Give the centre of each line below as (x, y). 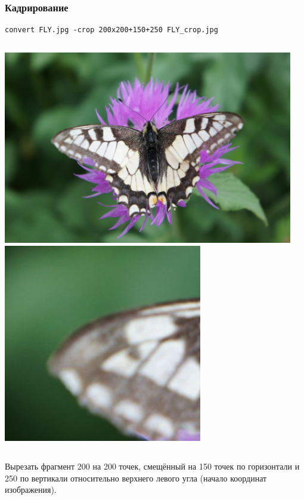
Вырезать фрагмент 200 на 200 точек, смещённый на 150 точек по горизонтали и (152, 466)
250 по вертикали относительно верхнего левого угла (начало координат (136, 478)
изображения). (31, 490)
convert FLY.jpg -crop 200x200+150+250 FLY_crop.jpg (111, 30)
